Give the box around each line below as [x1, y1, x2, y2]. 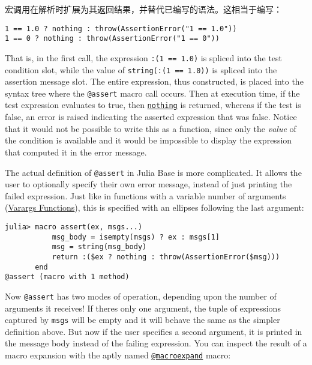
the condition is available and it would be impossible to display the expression [5, 134, 292, 146]
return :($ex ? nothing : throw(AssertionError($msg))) [52, 252, 280, 261]
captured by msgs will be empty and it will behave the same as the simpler [5, 313, 280, 326]
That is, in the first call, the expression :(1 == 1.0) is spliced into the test [5, 51, 283, 64]
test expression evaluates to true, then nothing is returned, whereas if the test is [5, 98, 301, 111]
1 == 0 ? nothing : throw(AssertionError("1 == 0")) [5, 34, 220, 43]
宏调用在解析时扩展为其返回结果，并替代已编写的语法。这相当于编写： [5, 3, 282, 15]
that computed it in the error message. [5, 145, 147, 158]
